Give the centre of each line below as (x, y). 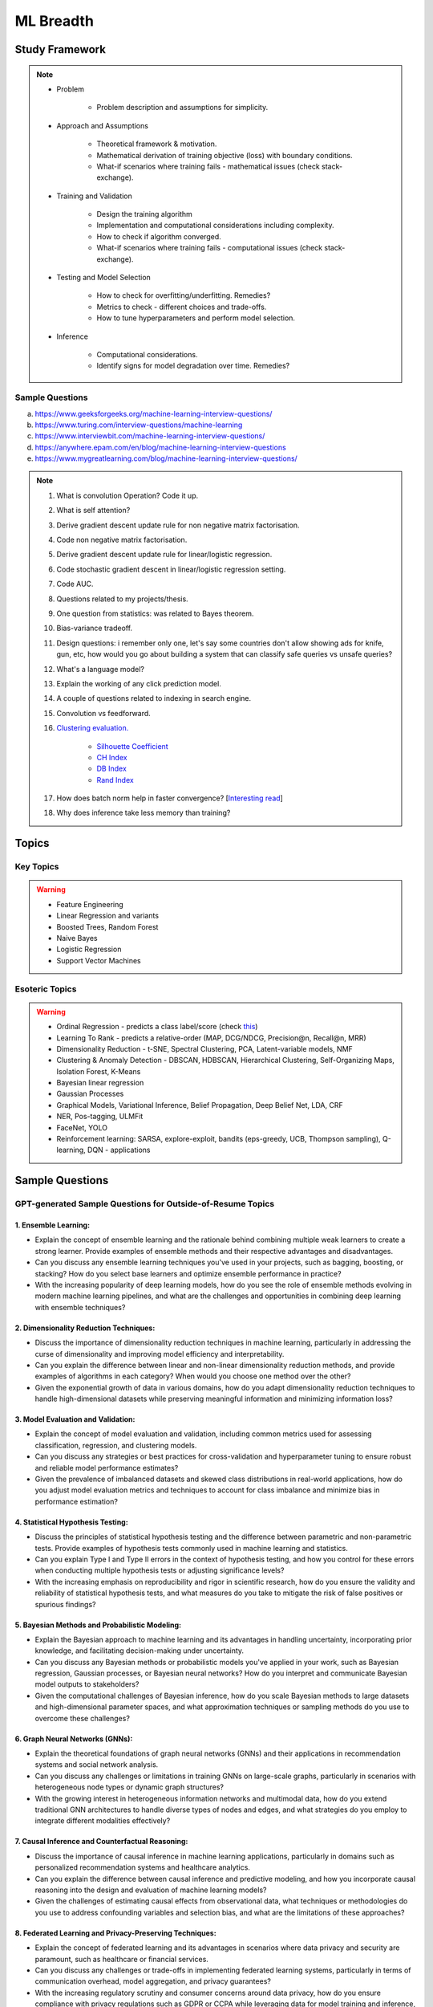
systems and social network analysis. (97, 1765)
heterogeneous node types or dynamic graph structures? (129, 1787)
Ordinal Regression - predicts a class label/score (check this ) (157, 1027)
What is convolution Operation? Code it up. (127, 495)
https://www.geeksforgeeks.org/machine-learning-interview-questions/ (154, 413)
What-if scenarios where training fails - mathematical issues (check (208, 166)
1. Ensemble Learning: (53, 1225)
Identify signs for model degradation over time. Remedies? (193, 366)
